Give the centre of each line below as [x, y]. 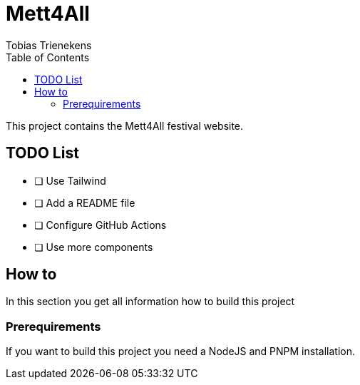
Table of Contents [48, 57]
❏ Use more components [94, 247]
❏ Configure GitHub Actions [101, 225]
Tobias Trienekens [49, 45]
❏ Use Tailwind [70, 180]
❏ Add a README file [85, 202]
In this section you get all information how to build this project [150, 302]
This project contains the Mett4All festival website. [125, 125]
